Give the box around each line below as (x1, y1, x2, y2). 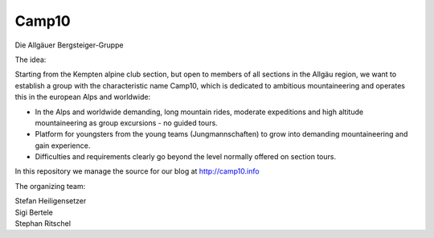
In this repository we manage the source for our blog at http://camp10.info (14, 166, 260, 176)
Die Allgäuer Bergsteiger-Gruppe (14, 40, 124, 50)
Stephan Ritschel (14, 219, 72, 228)
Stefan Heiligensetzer (14, 196, 87, 206)
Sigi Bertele (14, 207, 54, 217)
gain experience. (35, 141, 91, 150)
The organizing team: (14, 181, 86, 191)
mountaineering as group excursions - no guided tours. (35, 117, 219, 128)
